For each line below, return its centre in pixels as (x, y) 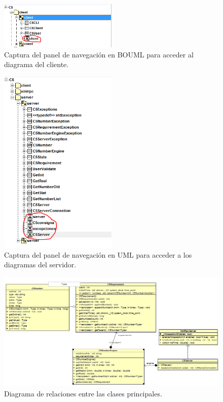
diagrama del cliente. (36, 64)
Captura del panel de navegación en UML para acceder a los (98, 254)
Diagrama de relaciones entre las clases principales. (83, 393)
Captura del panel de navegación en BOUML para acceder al (99, 54)
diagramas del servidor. (40, 265)
